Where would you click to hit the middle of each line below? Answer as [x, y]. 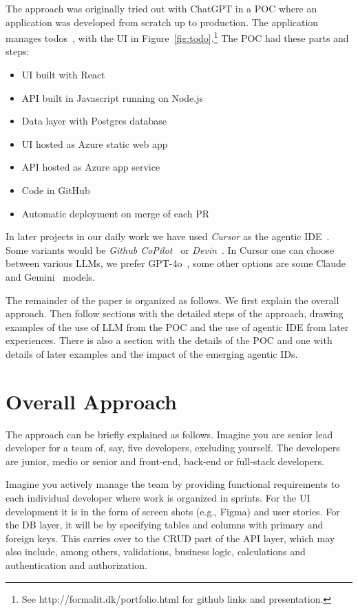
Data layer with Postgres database [94, 121]
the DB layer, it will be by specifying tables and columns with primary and [165, 525]
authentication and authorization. [76, 565]
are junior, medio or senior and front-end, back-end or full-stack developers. [165, 461]
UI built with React [63, 75]
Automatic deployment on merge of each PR [116, 213]
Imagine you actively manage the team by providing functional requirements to [173, 484]
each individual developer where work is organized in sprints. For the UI [158, 498]
